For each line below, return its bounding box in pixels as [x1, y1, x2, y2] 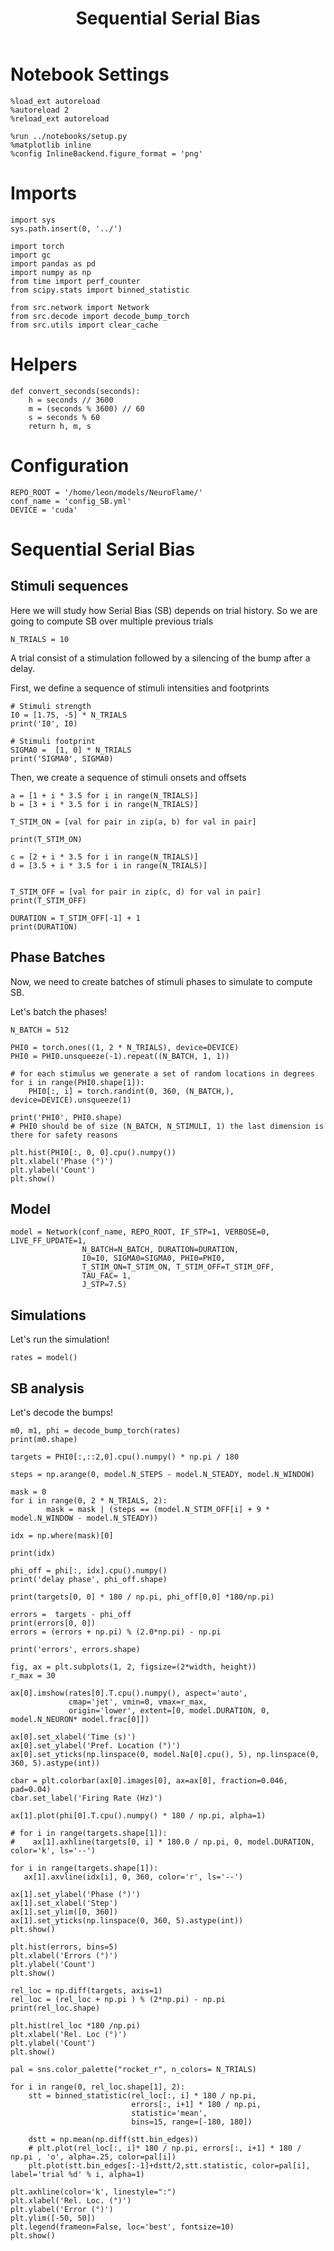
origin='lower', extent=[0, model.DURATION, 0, [68, 1706, 271, 1716]
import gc [10, 250, 52, 260]
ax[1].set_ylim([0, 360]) [10, 1907, 118, 1917]
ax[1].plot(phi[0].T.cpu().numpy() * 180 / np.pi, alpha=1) [10, 1811, 267, 1821]
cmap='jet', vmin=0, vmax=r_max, [68, 1697, 208, 1707]
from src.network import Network [10, 302, 150, 312]
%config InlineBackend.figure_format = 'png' [10, 148, 203, 159]
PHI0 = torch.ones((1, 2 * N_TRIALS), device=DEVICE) [10, 1042, 240, 1052]
